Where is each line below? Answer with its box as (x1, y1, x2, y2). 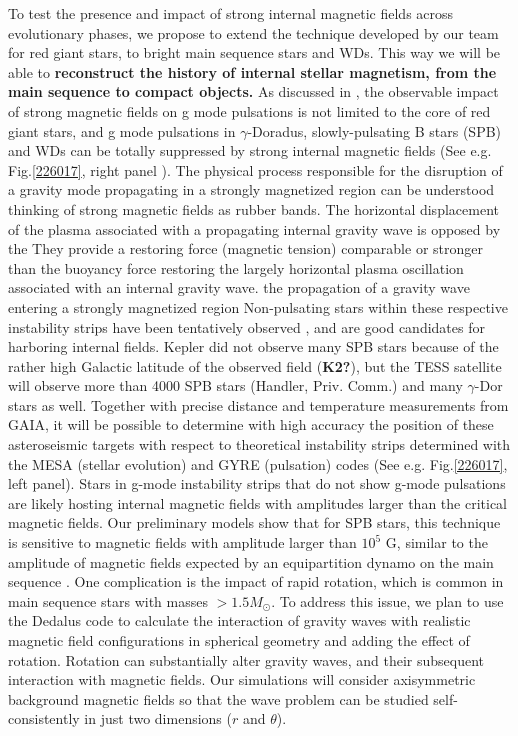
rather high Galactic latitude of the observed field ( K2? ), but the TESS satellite (8, 355, 502, 376)
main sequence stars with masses (8, 590, 208, 611)
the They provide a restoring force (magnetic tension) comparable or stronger (8, 238, 483, 259)
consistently (8, 708, 80, 729)
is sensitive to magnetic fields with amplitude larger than (8, 532, 357, 553)
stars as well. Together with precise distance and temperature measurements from (8, 394, 509, 415)
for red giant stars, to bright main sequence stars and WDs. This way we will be (8, 42, 501, 63)
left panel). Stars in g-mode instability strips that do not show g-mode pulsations (8, 473, 506, 494)
